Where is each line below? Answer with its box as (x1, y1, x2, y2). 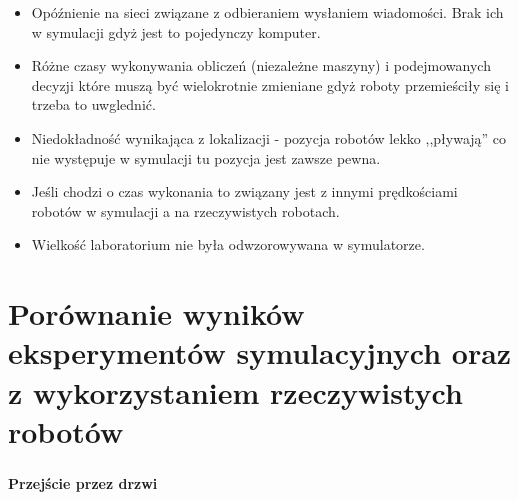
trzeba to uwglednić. (31, 94, 156, 115)
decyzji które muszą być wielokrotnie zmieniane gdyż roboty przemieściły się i (31, 74, 509, 95)
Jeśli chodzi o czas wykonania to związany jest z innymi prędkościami (31, 181, 458, 202)
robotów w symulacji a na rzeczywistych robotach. (31, 200, 340, 221)
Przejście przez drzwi (8, 472, 158, 493)
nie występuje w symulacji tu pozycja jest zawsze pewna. (31, 147, 381, 168)
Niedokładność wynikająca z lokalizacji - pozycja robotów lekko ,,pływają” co (31, 127, 507, 148)
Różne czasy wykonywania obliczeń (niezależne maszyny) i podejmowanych (31, 55, 491, 76)
